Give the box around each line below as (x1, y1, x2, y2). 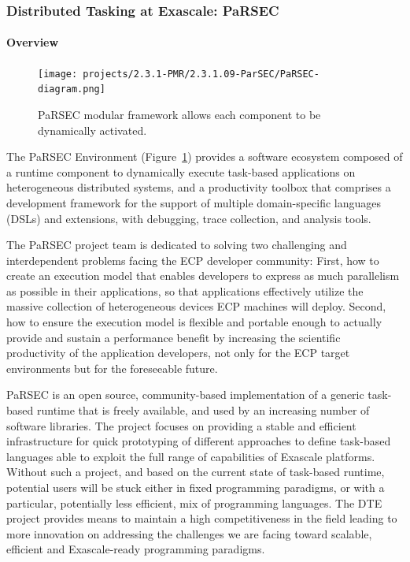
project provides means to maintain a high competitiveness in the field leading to (6, 510, 397, 527)
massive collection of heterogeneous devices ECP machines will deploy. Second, (6, 298, 386, 314)
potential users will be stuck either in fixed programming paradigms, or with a (6, 479, 385, 496)
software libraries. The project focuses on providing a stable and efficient (6, 417, 356, 434)
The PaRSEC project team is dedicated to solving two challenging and (6, 236, 347, 253)
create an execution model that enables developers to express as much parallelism (6, 267, 400, 284)
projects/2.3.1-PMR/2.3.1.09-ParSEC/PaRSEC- (83, 68, 320, 80)
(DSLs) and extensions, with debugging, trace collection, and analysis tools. (6, 210, 371, 226)
